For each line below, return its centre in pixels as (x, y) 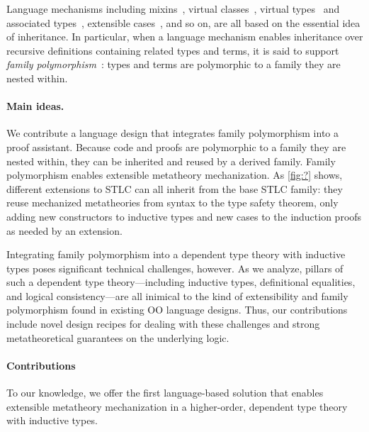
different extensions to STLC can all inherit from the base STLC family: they (175, 188)
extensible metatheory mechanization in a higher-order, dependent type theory (177, 406)
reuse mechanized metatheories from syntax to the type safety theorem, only (172, 203)
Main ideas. (35, 106)
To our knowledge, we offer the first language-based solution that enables (165, 393)
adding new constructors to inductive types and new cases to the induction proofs (184, 216)
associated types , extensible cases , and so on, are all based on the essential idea (183, 22)
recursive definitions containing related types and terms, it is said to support (173, 50)
